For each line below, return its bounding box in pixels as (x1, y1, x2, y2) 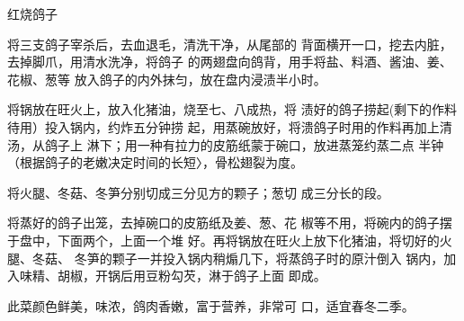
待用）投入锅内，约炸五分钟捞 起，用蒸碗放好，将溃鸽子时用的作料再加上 (7, 117, 440, 136)
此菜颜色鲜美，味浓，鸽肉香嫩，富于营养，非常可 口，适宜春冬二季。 (7, 296, 415, 315)
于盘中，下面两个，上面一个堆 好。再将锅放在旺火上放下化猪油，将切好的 (7, 230, 440, 249)
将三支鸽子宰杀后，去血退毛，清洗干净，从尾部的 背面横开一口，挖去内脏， (7, 34, 452, 53)
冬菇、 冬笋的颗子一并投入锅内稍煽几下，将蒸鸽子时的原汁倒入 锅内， (31, 248, 444, 267)
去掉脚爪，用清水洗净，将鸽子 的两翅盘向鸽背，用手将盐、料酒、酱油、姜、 (7, 52, 452, 71)
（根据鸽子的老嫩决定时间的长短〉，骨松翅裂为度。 (7, 153, 303, 172)
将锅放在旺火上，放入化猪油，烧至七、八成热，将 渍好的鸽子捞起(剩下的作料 (7, 100, 458, 119)
